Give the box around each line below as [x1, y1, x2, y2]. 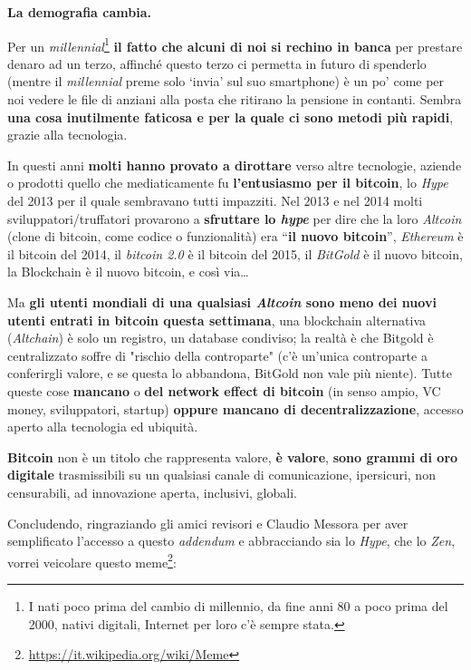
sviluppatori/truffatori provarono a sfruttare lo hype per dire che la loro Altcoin [7, 209, 462, 228]
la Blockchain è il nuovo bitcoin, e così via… [7, 262, 249, 281]
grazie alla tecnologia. [7, 125, 128, 144]
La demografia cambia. [7, 3, 151, 21]
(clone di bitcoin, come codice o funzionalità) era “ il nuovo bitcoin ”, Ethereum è [7, 227, 464, 246]
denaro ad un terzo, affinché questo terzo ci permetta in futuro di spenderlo [7, 53, 427, 73]
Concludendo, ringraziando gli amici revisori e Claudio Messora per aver [7, 513, 409, 532]
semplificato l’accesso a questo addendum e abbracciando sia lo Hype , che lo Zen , [7, 531, 456, 550]
